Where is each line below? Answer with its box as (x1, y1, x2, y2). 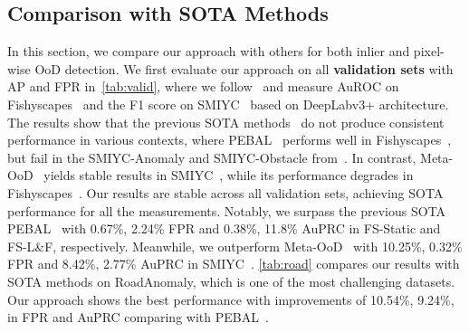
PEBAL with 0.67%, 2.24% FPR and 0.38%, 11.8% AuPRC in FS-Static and (7, 219, 441, 238)
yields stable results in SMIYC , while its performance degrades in (43, 166, 414, 185)
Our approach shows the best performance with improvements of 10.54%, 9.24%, (7, 289, 455, 308)
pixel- (413, 42, 445, 61)
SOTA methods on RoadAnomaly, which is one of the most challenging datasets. (7, 271, 455, 290)
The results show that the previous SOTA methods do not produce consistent (7, 112, 445, 131)
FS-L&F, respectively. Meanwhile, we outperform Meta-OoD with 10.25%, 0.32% (7, 236, 463, 255)
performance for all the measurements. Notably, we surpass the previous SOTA (7, 201, 446, 220)
